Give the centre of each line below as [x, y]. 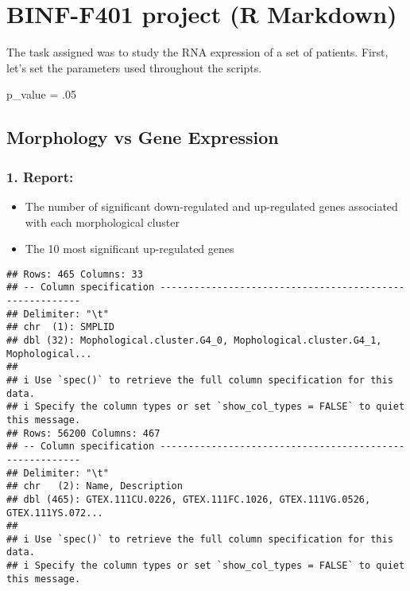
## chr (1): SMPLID [61, 327]
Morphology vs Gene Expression [143, 137]
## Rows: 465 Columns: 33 [75, 274]
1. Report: [40, 176]
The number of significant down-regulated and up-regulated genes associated [211, 206]
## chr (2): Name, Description [95, 486]
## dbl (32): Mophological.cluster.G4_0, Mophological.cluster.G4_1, [194, 340]
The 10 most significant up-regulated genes [130, 249]
